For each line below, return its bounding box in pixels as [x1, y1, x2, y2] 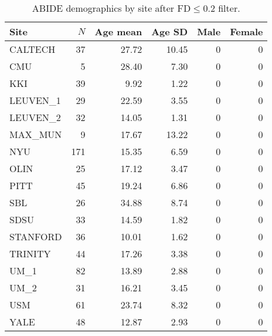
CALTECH [9, 42, 56, 56]
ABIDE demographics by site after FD [32, 1, 191, 15]
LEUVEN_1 [9, 93, 61, 107]
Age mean [94, 25, 142, 38]
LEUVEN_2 [9, 110, 61, 124]
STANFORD [9, 230, 62, 243]
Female [230, 25, 263, 38]
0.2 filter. [203, 1, 240, 15]
